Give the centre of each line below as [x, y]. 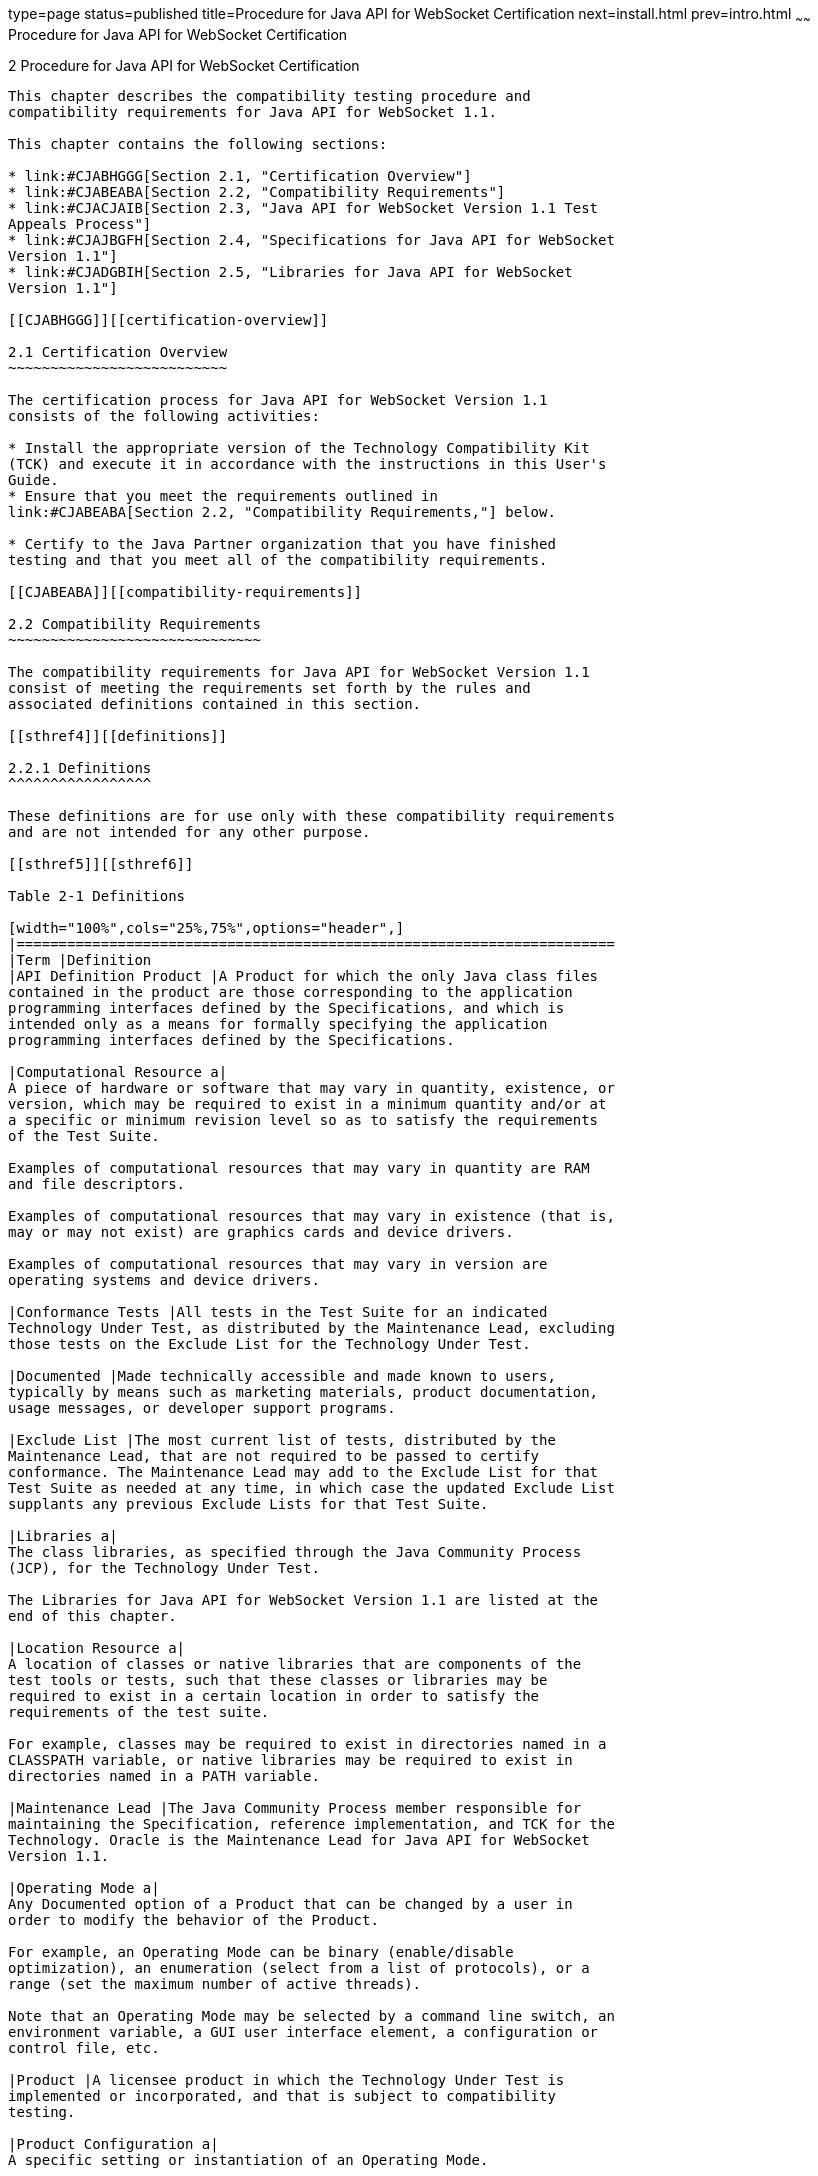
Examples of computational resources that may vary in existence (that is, [311, 1215]
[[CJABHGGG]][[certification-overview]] [168, 319]
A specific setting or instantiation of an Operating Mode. [248, 2159]
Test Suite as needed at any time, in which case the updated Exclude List [311, 1487]
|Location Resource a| [97, 1647]
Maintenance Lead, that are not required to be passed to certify [274, 1455]
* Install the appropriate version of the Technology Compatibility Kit [299, 447]
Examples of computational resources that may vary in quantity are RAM [299, 1167]
